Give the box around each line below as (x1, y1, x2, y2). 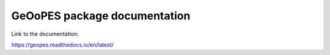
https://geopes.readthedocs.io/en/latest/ (11, 41, 114, 48)
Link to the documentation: (11, 30, 79, 37)
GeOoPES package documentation (11, 9, 191, 22)
